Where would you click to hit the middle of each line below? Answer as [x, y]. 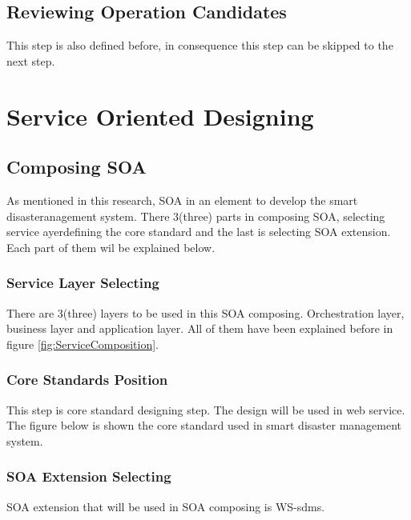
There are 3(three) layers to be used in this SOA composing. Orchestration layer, [205, 312]
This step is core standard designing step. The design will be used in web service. [206, 409]
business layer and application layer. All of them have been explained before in [200, 328]
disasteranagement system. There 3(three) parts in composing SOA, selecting [196, 216]
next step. [31, 60]
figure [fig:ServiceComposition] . [83, 344]
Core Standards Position [87, 380]
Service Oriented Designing [160, 116]
